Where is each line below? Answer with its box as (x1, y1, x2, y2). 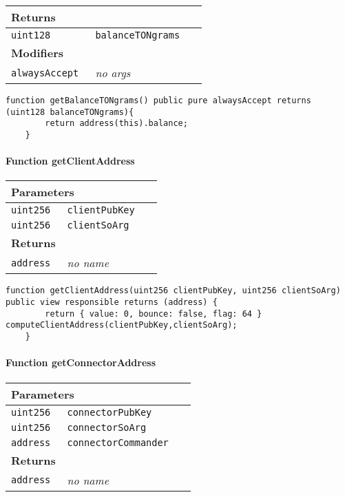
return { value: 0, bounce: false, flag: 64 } (45, 308, 262, 319)
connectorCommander (67, 436, 169, 448)
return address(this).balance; (45, 118, 188, 129)
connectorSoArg (67, 421, 147, 433)
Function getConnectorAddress (6, 355, 156, 370)
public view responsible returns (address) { (6, 297, 218, 308)
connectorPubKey (67, 406, 152, 418)
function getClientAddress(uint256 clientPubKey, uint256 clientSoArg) (6, 286, 341, 296)
